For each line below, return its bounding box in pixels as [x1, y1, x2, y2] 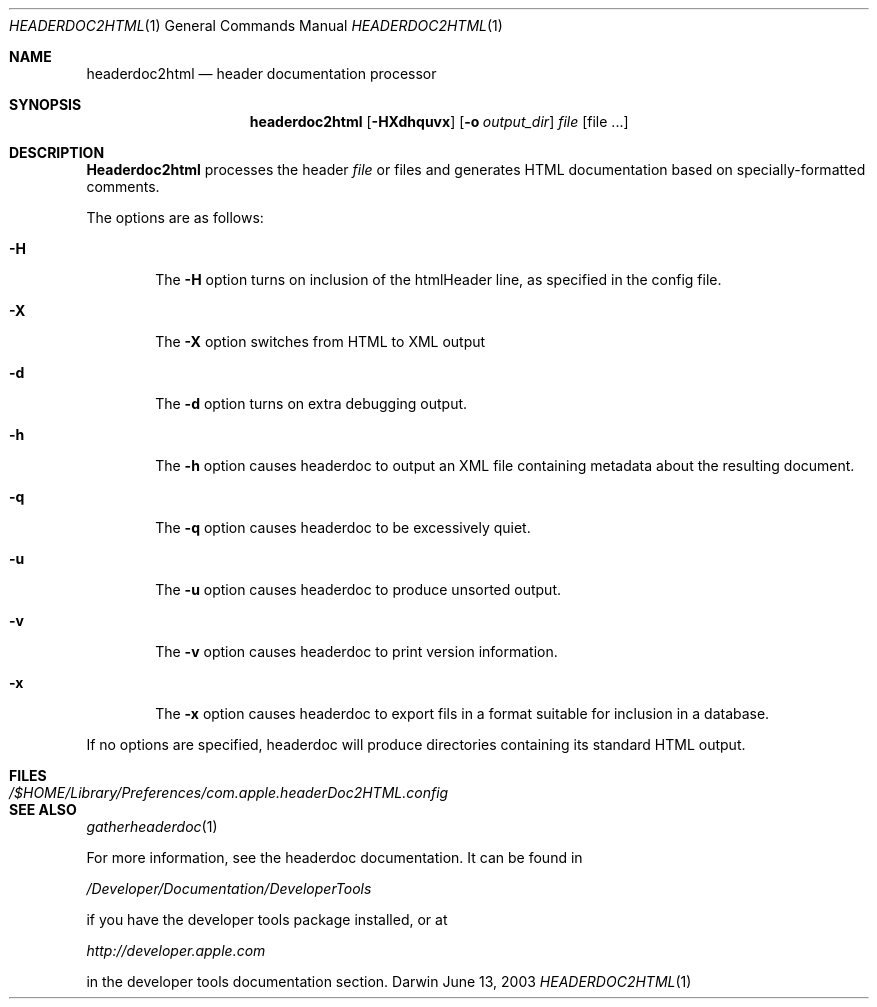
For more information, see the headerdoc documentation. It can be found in [86, 849, 583, 866]
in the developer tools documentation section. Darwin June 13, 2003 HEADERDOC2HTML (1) [86, 973, 692, 990]
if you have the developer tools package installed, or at [86, 911, 448, 928]
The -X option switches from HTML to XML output [155, 333, 486, 350]
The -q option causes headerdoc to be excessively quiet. [155, 519, 531, 536]
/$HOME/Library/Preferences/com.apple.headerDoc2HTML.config [9, 784, 449, 801]
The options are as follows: [86, 209, 264, 226]
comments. [86, 178, 160, 195]
